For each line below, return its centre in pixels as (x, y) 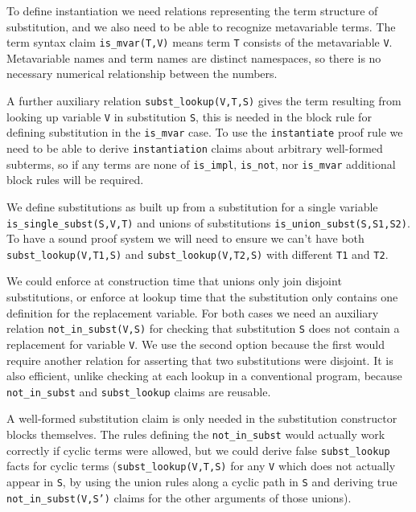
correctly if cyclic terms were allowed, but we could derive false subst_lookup (198, 450)
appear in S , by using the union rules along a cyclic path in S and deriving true (202, 481)
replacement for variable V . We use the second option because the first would (196, 344)
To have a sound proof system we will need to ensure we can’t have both (185, 238)
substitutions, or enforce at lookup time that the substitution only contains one (202, 297)
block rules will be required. (75, 180)
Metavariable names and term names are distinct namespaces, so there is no (194, 57)
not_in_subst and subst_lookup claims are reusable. (139, 391)
